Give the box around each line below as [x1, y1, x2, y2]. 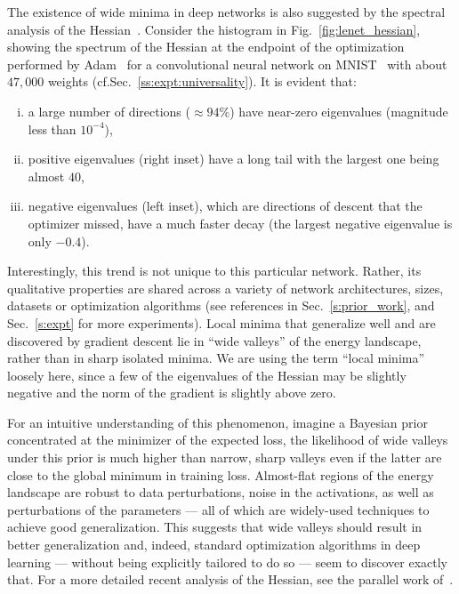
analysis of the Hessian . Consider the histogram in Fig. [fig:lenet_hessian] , [7, 20, 421, 38]
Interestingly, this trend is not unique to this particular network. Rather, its [7, 261, 422, 280]
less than [28, 119, 76, 138]
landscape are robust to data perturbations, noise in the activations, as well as [7, 483, 434, 502]
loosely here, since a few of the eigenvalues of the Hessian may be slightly [7, 365, 407, 384]
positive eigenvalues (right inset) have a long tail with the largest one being [28, 149, 439, 168]
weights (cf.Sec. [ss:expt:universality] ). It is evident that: [47, 72, 357, 91]
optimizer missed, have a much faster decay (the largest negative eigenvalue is [28, 213, 453, 232]
